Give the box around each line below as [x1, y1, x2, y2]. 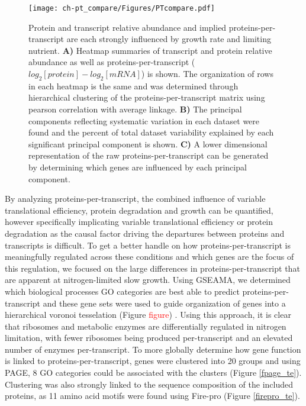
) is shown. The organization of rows [141, 67, 273, 80]
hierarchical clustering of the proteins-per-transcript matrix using [28, 91, 265, 104]
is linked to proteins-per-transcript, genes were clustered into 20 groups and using [5, 355, 301, 367]
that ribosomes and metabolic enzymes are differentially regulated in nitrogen [5, 320, 286, 332]
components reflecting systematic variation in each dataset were [28, 114, 260, 127]
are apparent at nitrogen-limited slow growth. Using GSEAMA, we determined [5, 273, 291, 286]
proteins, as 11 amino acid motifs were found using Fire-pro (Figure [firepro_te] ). [5, 389, 300, 402]
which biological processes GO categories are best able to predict [5, 285, 240, 297]
